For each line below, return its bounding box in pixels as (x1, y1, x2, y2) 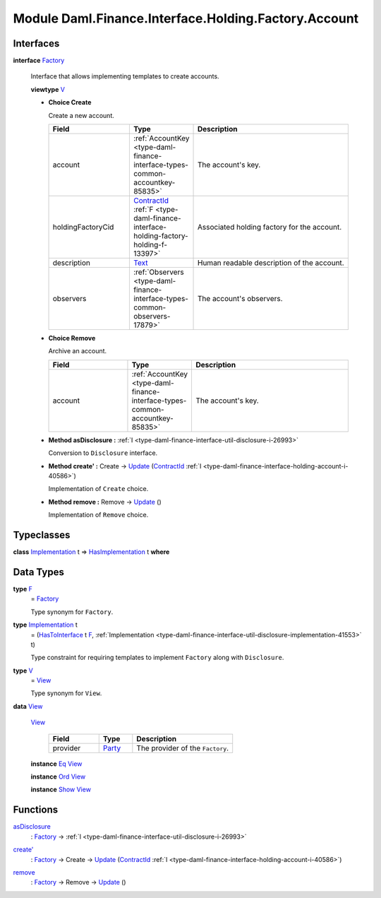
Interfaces (13, 37, 60, 49)
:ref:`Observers (133, 267, 184, 277)
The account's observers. (198, 294, 283, 304)
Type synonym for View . (30, 689, 102, 697)
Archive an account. (48, 347, 107, 355)
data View (13, 702, 43, 710)
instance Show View (30, 785, 92, 794)
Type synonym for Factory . (30, 608, 114, 616)
